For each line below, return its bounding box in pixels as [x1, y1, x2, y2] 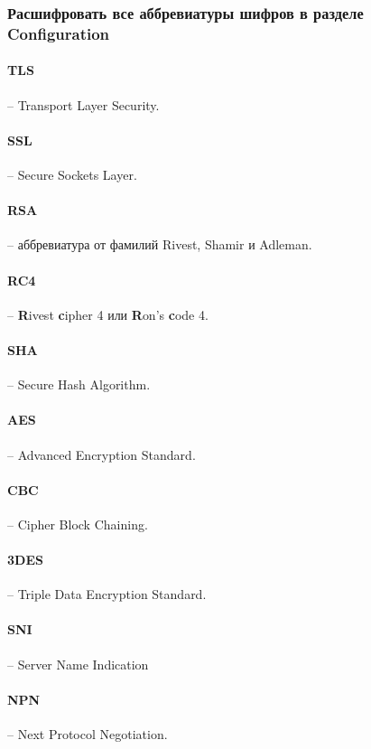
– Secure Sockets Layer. [7, 164, 137, 183]
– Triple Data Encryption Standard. [7, 585, 207, 604]
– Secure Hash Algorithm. [7, 375, 151, 394]
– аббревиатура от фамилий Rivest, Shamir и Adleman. [7, 235, 312, 254]
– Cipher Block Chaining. [7, 514, 148, 533]
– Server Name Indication [7, 654, 149, 673]
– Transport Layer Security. [7, 95, 160, 114]
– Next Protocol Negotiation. [7, 725, 168, 744]
